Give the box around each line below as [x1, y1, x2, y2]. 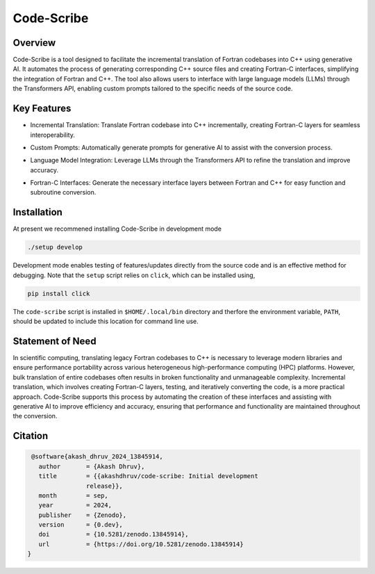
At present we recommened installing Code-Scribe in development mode [12, 224, 222, 233]
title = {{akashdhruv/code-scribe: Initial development [38, 473, 258, 480]
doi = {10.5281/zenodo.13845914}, [38, 530, 189, 539]
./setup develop [27, 243, 83, 252]
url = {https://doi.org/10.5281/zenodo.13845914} [38, 540, 244, 548]
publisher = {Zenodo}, [38, 511, 127, 519]
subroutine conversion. [30, 188, 97, 197]
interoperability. [30, 131, 76, 139]
